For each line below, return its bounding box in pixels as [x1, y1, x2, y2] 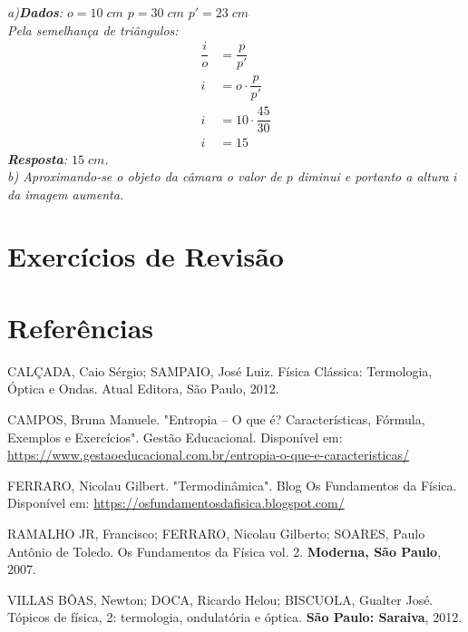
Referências [7, 308, 154, 345]
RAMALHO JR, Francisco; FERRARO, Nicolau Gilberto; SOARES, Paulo [7, 523, 425, 542]
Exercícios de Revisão [7, 238, 284, 275]
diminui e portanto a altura [297, 167, 449, 186]
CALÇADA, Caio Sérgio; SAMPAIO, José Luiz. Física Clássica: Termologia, [7, 361, 433, 380]
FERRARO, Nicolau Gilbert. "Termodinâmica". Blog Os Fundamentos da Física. [7, 475, 457, 494]
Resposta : [7, 149, 67, 168]
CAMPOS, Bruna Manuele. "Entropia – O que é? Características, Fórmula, [7, 409, 425, 428]
